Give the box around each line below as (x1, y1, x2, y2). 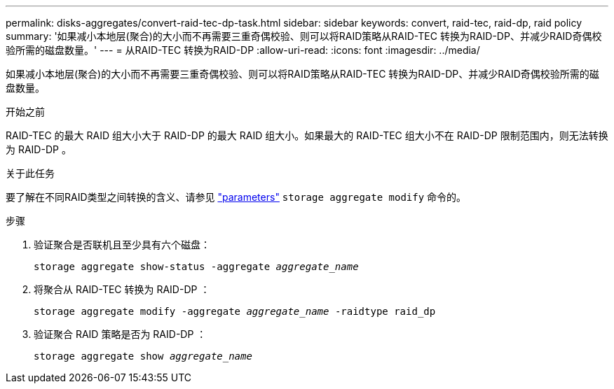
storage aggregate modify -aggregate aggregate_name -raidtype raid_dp (34, 306, 436, 317)
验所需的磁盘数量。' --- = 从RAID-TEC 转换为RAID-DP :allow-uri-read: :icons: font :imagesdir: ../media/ (6, 44, 480, 56)
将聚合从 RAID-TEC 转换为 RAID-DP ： (34, 283, 210, 295)
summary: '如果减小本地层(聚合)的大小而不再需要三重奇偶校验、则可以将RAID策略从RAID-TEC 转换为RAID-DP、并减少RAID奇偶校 (6, 30, 602, 42)
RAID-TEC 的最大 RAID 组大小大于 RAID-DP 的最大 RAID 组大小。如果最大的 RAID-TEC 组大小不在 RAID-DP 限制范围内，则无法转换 (6, 129, 608, 141)
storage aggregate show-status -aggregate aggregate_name (34, 261, 359, 272)
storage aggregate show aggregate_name (34, 351, 252, 362)
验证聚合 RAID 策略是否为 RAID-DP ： (34, 328, 207, 340)
